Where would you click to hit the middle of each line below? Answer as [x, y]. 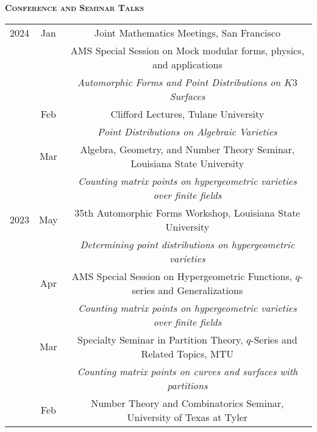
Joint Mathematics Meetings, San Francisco [187, 32]
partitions [187, 385]
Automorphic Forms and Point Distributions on [179, 82]
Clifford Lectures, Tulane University [187, 113]
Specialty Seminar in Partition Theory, [160, 339]
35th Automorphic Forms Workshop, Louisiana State [187, 212]
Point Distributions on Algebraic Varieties [187, 131]
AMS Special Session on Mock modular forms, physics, [187, 50]
